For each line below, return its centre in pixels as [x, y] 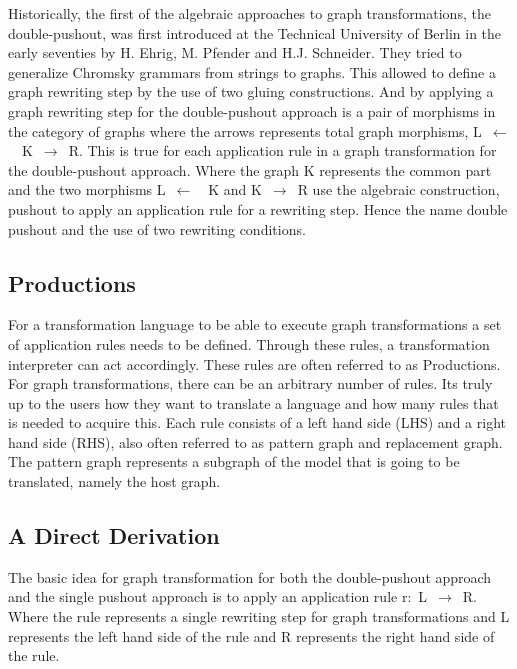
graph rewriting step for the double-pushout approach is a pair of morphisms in [252, 110]
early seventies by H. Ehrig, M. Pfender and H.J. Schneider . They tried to [235, 52]
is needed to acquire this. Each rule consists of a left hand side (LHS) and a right [257, 422]
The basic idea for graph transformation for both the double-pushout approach [250, 576]
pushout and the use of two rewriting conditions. [157, 228]
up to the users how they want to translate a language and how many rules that [253, 402]
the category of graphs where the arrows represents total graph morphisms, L [245, 130]
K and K [235, 189]
